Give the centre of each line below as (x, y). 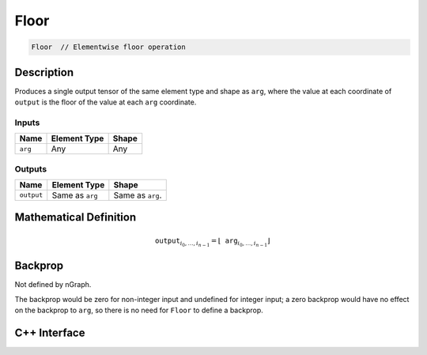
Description (44, 72)
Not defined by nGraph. (53, 285)
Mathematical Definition (76, 217)
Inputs (27, 123)
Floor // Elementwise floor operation (108, 47)
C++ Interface (50, 333)
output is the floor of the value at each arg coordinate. (106, 102)
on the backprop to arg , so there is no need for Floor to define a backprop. (139, 310)
